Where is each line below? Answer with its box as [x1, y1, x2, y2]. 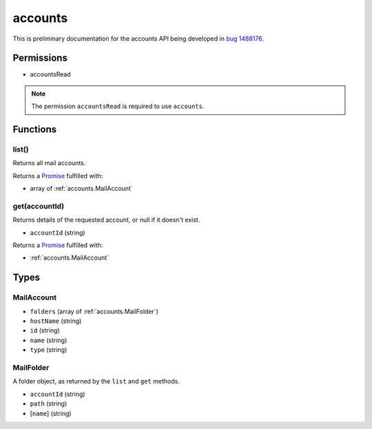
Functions [12, 124, 57, 136]
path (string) [30, 399, 68, 408]
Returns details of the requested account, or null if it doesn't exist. [12, 216, 200, 224]
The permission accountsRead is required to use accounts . [31, 102, 205, 110]
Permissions [12, 52, 68, 64]
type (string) [30, 346, 68, 354]
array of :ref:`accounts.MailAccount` [30, 185, 134, 193]
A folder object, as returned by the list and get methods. [12, 377, 180, 386]
